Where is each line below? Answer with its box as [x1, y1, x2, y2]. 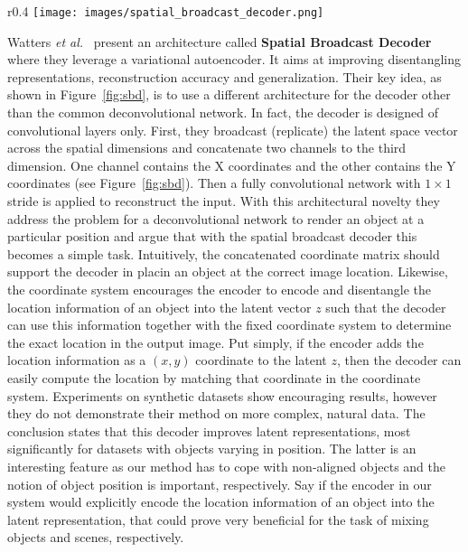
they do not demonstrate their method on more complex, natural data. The [7, 404, 426, 423]
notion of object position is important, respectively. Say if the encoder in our [7, 474, 432, 493]
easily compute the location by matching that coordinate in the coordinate [7, 368, 421, 387]
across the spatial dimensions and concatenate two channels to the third [7, 138, 407, 157]
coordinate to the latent [195, 351, 327, 370]
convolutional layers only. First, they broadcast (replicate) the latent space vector [7, 120, 458, 139]
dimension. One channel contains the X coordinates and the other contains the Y [7, 155, 456, 174]
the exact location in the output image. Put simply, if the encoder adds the [7, 332, 424, 351]
